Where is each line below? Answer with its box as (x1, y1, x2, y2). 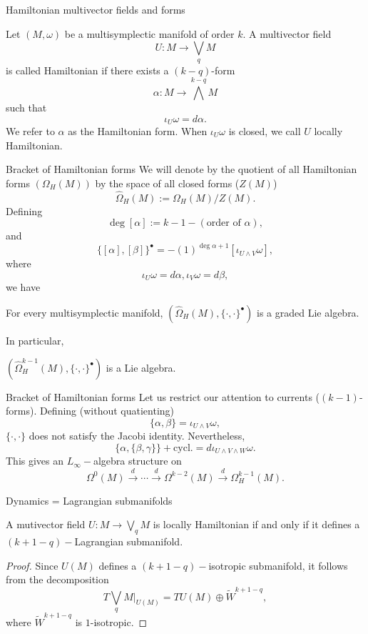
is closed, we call (228, 124, 301, 139)
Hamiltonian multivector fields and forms (6, 2, 185, 16)
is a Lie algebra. (106, 360, 176, 375)
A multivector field (249, 26, 332, 41)
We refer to (6, 124, 55, 139)
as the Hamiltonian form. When (68, 124, 208, 139)
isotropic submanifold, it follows (208, 558, 348, 573)
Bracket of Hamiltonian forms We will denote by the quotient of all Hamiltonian (6, 162, 357, 177)
